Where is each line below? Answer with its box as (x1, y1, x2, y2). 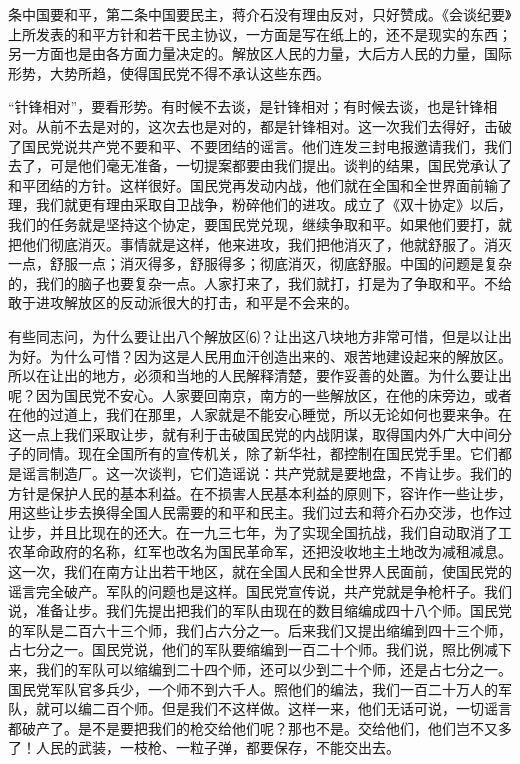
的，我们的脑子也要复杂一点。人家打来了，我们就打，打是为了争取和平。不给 (8, 272, 512, 293)
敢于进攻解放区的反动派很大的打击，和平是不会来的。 (8, 292, 358, 313)
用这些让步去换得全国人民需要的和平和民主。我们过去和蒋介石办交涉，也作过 (8, 502, 512, 523)
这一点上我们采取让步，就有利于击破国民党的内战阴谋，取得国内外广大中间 (8, 423, 498, 444)
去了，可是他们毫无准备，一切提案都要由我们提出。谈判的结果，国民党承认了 (8, 155, 512, 176)
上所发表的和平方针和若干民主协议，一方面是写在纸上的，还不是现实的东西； (8, 23, 512, 44)
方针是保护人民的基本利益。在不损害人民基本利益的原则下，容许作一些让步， (8, 482, 512, 503)
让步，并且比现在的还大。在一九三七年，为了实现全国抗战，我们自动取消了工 (8, 521, 512, 542)
